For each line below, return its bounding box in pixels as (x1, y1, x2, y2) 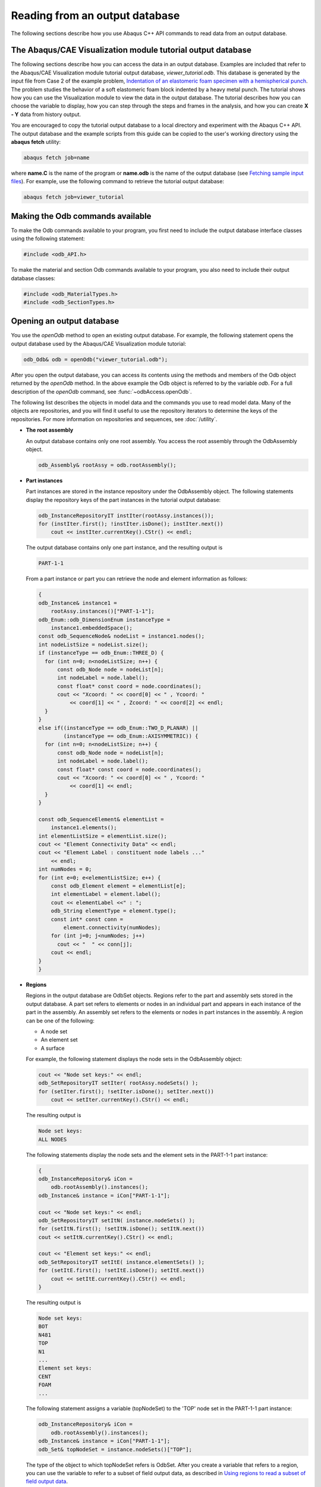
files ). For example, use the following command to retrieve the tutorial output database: (11, 178, 224, 185)
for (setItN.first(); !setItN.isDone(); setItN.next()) (38, 1225, 205, 1232)
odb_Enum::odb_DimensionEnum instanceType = (38, 616, 171, 623)
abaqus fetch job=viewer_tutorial (23, 194, 124, 200)
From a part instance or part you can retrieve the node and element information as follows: (26, 575, 248, 582)
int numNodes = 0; (38, 866, 92, 873)
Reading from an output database (11, 9, 180, 22)
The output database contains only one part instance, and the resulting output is (26, 544, 223, 551)
